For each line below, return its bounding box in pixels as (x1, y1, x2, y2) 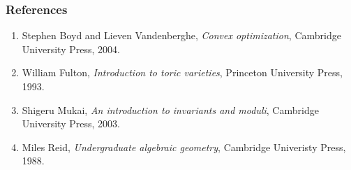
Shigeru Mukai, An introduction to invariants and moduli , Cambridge (22, 102, 319, 117)
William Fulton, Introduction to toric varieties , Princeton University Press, (22, 65, 343, 80)
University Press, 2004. (22, 41, 120, 56)
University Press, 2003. (22, 116, 120, 131)
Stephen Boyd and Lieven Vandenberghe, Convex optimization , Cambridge (22, 28, 341, 43)
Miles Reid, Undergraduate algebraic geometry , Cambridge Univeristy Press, (22, 139, 346, 154)
